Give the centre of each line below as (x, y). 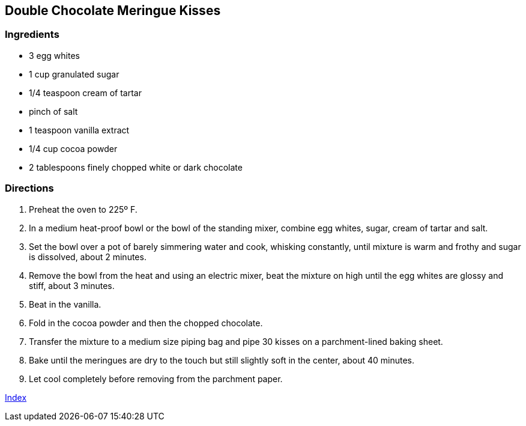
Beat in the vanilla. (65, 304)
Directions (29, 188)
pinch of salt (53, 111)
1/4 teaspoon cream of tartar (85, 93)
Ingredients (32, 35)
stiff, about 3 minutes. (72, 285)
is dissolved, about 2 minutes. (88, 257)
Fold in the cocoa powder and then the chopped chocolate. (146, 323)
